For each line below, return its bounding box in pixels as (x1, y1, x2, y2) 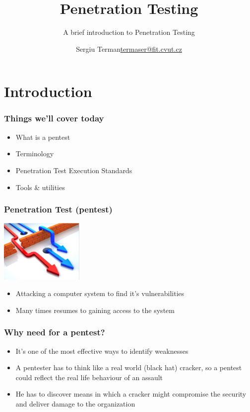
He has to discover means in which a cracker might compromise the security (15, 389, 247, 399)
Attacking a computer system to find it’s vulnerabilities (15, 288, 185, 299)
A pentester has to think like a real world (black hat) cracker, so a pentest (15, 362, 242, 373)
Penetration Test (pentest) (4, 203, 113, 215)
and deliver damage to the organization (15, 399, 135, 409)
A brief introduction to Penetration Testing (63, 27, 195, 37)
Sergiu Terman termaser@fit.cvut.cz (76, 43, 182, 54)
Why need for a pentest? (4, 326, 105, 338)
